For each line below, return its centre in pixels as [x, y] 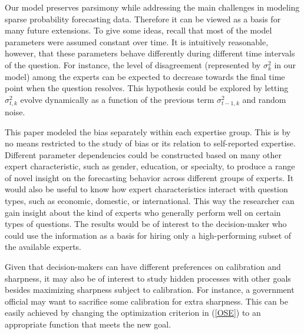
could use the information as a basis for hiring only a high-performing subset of [148, 235]
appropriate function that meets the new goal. [88, 324]
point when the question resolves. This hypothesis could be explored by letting [147, 88]
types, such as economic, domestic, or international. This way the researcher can [150, 201]
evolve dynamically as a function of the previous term [117, 99]
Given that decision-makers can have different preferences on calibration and [143, 267]
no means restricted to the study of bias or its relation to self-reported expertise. [150, 143]
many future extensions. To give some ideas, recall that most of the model [138, 30]
